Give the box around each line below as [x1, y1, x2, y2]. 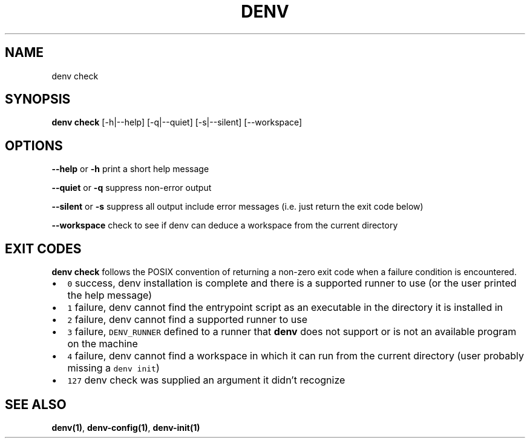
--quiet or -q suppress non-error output [51, 182, 212, 193]
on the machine [67, 338, 138, 350]
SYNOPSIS [5, 92, 71, 107]
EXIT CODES [5, 241, 82, 256]
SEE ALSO [5, 396, 67, 412]
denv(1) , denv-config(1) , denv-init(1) [51, 422, 200, 433]
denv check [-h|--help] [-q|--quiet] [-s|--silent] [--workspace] [51, 117, 303, 128]
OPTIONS [5, 138, 63, 153]
